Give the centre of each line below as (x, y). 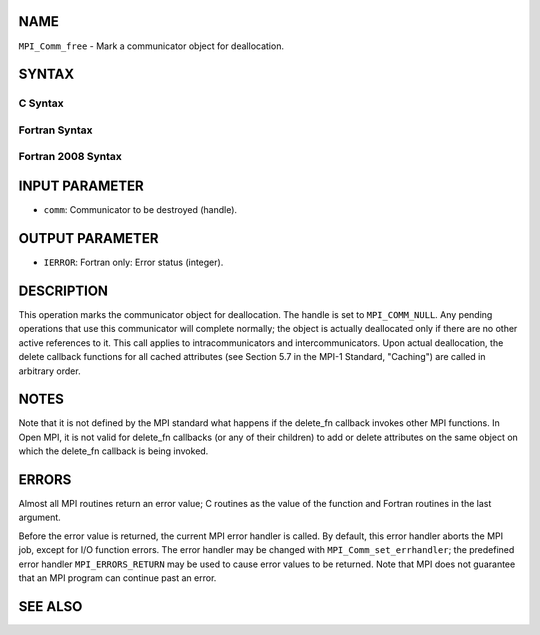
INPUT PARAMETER (81, 186)
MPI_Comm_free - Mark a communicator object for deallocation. (151, 46)
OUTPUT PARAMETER (88, 238)
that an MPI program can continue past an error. (117, 578)
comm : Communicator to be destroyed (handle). (140, 210)
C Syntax (41, 103)
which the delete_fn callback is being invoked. (113, 451)
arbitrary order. (49, 371)
